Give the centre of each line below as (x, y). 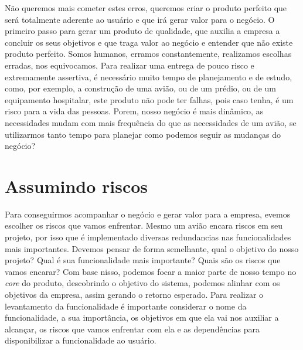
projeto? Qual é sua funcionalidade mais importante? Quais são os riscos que (143, 260)
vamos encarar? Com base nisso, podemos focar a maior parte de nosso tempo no (151, 271)
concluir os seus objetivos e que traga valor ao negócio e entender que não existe (149, 42)
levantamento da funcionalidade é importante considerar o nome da (126, 306)
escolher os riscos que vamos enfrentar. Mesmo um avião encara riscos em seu (144, 225)
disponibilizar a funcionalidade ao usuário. (81, 340)
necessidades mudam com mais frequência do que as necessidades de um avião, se (151, 122)
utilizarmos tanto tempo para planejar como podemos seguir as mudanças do (143, 134)
